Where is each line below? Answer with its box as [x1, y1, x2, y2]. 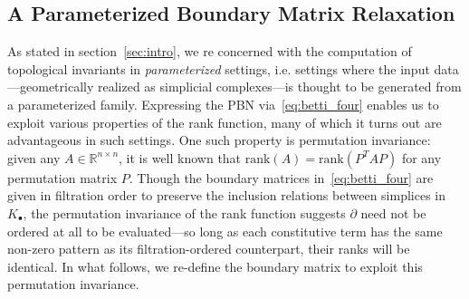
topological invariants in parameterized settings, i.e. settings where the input [7, 59, 430, 78]
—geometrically [7, 77, 94, 96]
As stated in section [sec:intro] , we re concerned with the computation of [7, 42, 412, 61]
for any [401, 148, 442, 167]
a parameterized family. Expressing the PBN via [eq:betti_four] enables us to [7, 94, 439, 113]
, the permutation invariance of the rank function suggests [23, 203, 346, 222]
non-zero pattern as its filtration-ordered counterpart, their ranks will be [7, 239, 410, 258]
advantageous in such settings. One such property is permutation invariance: [7, 130, 431, 149]
